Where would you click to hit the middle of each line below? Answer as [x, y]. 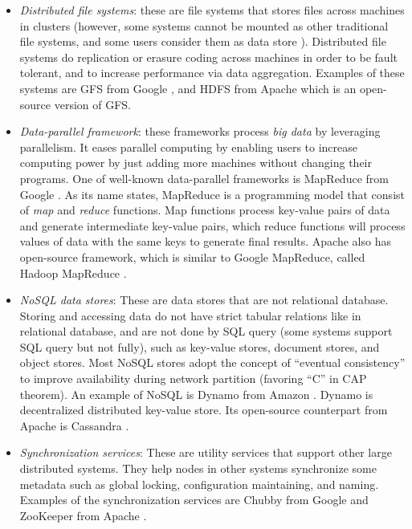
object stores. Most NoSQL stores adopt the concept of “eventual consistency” [212, 362]
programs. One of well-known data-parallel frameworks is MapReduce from [204, 178]
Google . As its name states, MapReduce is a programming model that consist [212, 194]
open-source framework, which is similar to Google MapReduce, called [192, 256]
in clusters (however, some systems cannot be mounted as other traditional [204, 25]
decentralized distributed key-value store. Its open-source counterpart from [204, 410]
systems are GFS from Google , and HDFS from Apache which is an [188, 88]
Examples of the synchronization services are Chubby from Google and [194, 500]
